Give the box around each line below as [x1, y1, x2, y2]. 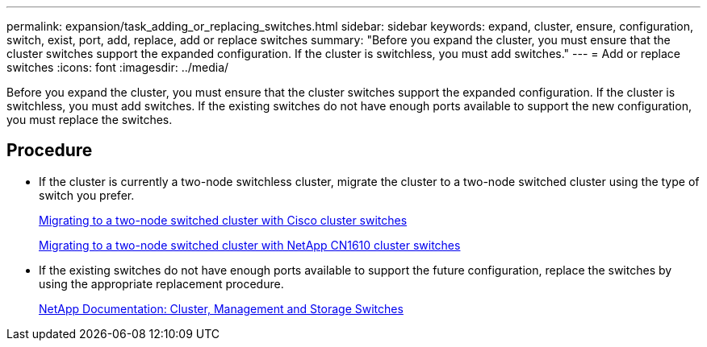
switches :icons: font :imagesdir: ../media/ [6, 60, 229, 74]
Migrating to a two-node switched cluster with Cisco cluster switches [39, 213, 408, 227]
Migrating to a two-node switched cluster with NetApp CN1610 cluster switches [39, 238, 461, 252]
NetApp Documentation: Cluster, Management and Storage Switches [39, 301, 404, 316]
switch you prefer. [39, 188, 135, 202]
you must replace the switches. [6, 113, 173, 126]
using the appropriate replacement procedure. [39, 276, 284, 291]
